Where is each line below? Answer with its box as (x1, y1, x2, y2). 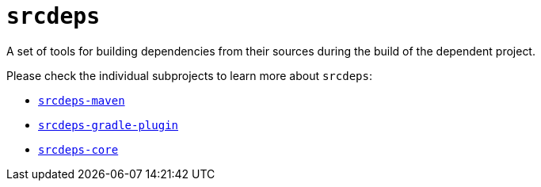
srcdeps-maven (38, 93, 125, 107)
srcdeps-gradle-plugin (38, 118, 179, 132)
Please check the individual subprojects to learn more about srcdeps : (6, 68, 372, 82)
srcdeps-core (38, 143, 119, 156)
